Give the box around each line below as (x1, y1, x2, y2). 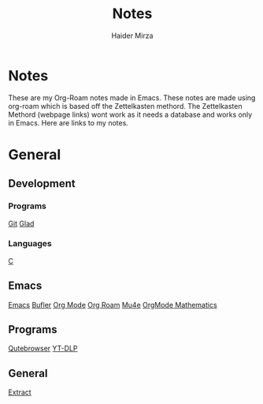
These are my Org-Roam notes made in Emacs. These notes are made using (8, 92, 256, 103)
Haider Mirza (111, 31, 154, 40)
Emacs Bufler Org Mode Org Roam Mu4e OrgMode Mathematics (8, 300, 218, 309)
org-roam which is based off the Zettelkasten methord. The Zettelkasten (8, 101, 243, 110)
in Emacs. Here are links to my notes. (8, 118, 128, 127)
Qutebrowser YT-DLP (8, 344, 78, 353)
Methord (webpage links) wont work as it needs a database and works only (8, 110, 253, 119)
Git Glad (8, 219, 35, 228)
